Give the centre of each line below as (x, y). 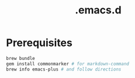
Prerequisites (39, 43)
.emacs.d (98, 10)
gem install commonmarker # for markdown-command (68, 64)
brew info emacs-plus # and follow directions (64, 69)
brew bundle (20, 58)
